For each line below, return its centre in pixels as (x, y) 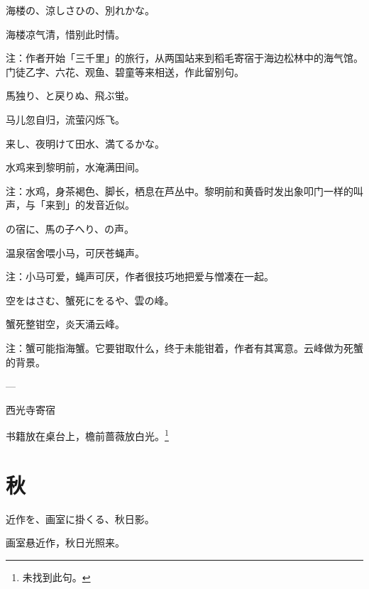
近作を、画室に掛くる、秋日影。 (80, 518)
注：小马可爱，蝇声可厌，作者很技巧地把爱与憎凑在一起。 (140, 276)
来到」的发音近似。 (90, 205)
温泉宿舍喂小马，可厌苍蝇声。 (75, 252)
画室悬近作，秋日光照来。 (65, 543)
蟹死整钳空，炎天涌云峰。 (65, 324)
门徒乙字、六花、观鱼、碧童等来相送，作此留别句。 (125, 71)
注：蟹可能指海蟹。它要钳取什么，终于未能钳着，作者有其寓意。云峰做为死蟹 (184, 347)
